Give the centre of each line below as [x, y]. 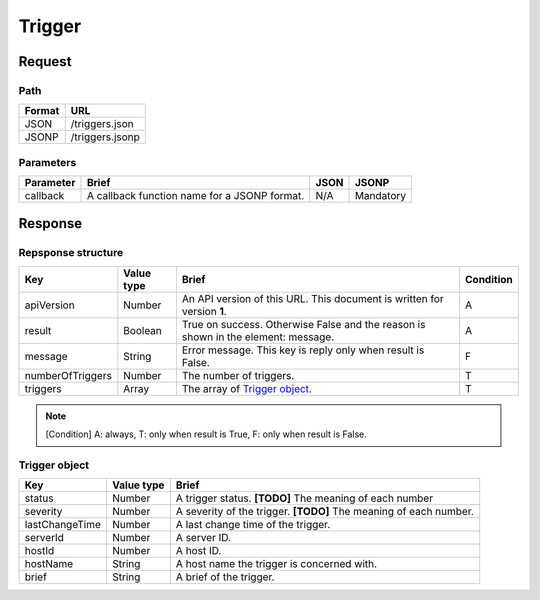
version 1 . [204, 311]
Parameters [47, 162]
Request [45, 61]
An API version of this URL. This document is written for [312, 298]
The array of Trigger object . [246, 388]
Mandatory [380, 196]
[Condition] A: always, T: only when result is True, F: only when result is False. [206, 434]
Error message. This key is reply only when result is [303, 350]
